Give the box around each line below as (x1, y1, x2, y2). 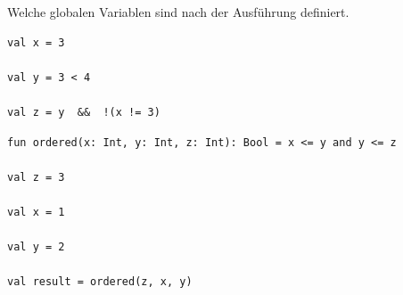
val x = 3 (7, 36, 65, 49)
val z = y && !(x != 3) (7, 105, 160, 119)
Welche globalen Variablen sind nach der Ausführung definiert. (7, 3, 350, 20)
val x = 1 (7, 205, 65, 218)
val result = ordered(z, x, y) (7, 275, 193, 289)
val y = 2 (7, 241, 65, 254)
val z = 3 (7, 170, 65, 184)
